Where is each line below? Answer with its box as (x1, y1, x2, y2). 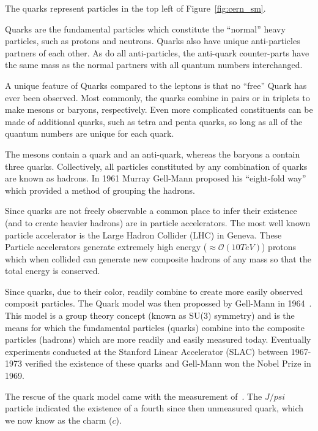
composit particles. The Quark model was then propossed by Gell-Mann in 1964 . (5, 297, 312, 310)
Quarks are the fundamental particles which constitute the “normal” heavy (5, 22, 286, 35)
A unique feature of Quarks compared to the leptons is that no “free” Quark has (5, 78, 307, 91)
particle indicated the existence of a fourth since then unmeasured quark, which (5, 402, 304, 414)
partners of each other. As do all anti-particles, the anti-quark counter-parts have (5, 46, 309, 59)
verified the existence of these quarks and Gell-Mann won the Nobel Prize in (24, 357, 311, 370)
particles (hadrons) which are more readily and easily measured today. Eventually (5, 333, 311, 346)
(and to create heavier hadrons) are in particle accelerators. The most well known (5, 216, 311, 229)
